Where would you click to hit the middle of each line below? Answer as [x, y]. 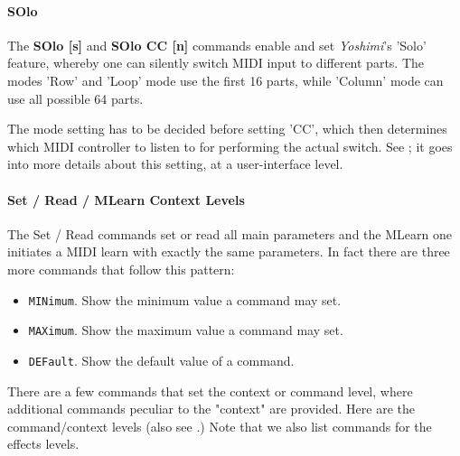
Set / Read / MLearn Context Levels [126, 199]
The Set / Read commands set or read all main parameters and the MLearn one [230, 233]
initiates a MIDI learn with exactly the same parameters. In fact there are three [229, 251]
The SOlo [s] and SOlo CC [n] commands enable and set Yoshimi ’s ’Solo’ [217, 45]
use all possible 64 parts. [75, 98]
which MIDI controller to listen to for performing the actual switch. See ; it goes [230, 146]
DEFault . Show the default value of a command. [161, 360]
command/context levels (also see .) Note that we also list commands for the [220, 426]
